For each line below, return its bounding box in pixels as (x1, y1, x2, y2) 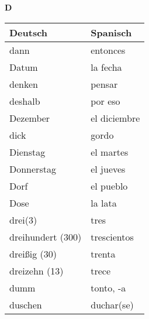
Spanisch (91, 25, 132, 39)
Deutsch (9, 25, 48, 39)
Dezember (9, 111, 50, 125)
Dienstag (9, 145, 46, 159)
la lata (91, 195, 117, 210)
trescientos (91, 229, 134, 243)
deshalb (9, 94, 40, 108)
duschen (9, 297, 42, 311)
